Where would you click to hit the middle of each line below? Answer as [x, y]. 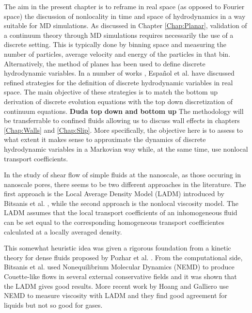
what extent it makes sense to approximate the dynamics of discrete [105, 139]
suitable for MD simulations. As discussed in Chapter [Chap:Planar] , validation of [126, 25]
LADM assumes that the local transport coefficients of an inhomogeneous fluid [121, 212]
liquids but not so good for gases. [53, 305]
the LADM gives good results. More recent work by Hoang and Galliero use [116, 286]
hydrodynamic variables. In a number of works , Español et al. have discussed [119, 73]
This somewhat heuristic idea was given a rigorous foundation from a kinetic [118, 248]
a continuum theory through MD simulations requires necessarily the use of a [119, 35]
